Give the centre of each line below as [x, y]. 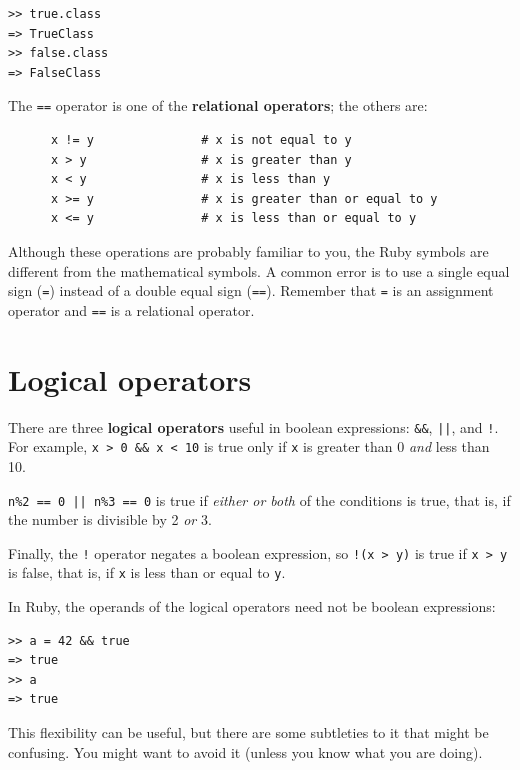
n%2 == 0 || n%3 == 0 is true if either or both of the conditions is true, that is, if [259, 499]
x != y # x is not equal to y [201, 140]
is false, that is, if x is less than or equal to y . [147, 572]
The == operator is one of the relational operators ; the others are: [218, 105]
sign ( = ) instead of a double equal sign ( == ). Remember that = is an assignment [251, 290]
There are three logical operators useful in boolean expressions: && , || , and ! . [253, 426]
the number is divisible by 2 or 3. [110, 519]
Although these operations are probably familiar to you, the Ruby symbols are [248, 251]
